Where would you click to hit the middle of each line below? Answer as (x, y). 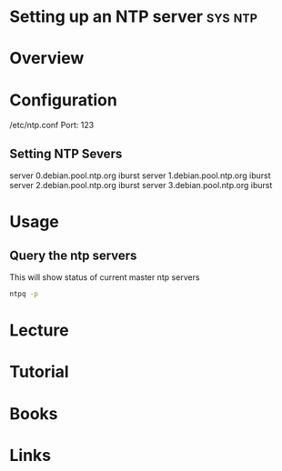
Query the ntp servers (73, 255)
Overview (47, 59)
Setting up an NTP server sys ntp (133, 17)
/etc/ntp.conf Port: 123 (52, 125)
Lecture (40, 331)
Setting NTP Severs (66, 153)
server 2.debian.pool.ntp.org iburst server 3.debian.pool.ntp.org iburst (141, 185)
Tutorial (40, 372)
